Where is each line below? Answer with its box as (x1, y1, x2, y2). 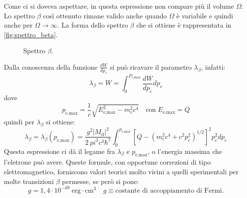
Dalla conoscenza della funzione (4, 61, 98, 72)
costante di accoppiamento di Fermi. (115, 187, 224, 194)
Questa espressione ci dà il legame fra (4, 146, 115, 156)
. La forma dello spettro (57, 20, 128, 30)
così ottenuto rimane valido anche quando (43, 10, 167, 20)
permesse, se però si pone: (62, 176, 139, 186)
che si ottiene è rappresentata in (136, 20, 232, 30)
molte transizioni (4, 176, 54, 186)
